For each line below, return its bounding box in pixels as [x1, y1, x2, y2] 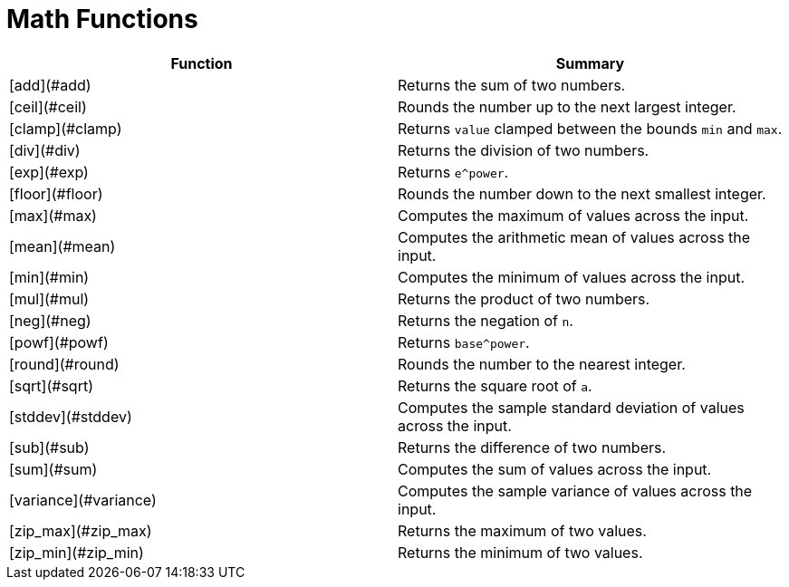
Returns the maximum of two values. [398, 521, 647, 540]
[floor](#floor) [9, 184, 103, 203]
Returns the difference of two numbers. [398, 438, 667, 457]
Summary [555, 53, 625, 72]
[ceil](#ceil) [9, 97, 87, 116]
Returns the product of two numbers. [398, 289, 650, 308]
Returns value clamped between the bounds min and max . [398, 119, 783, 138]
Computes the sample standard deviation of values [398, 398, 745, 417]
